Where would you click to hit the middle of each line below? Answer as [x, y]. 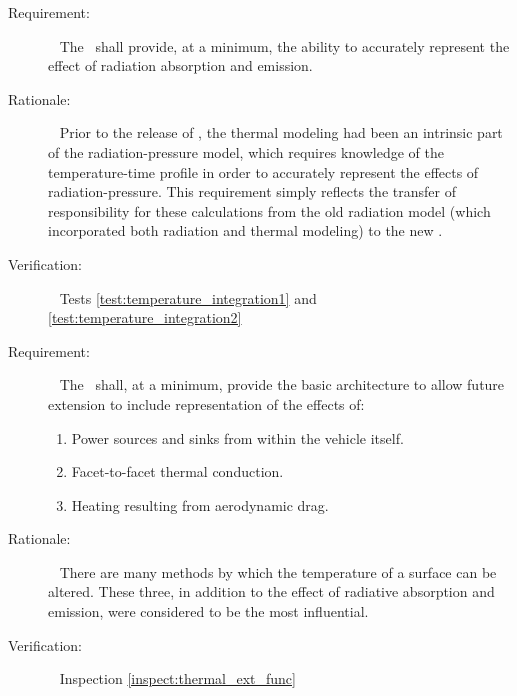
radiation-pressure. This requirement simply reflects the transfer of [252, 191]
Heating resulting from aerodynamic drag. [200, 504]
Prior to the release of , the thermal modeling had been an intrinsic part [281, 132]
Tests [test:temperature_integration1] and [188, 297]
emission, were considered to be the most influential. [208, 611]
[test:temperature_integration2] [145, 317]
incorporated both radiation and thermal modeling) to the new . [245, 230]
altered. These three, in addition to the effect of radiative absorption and [271, 591]
